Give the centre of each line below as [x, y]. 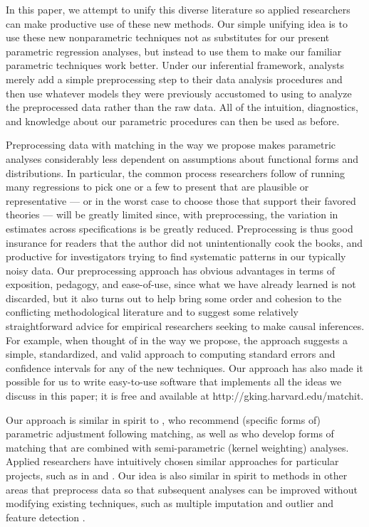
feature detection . [46, 517]
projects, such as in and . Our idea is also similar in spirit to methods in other [177, 475]
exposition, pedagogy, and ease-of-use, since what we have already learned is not [181, 284]
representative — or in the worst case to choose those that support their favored [181, 200]
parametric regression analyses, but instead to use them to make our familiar [174, 51]
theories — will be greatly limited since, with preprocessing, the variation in [172, 214]
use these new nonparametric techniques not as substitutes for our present [168, 37]
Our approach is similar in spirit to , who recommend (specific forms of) [163, 419]
